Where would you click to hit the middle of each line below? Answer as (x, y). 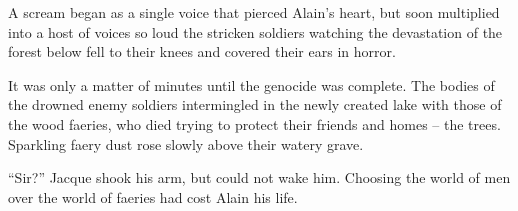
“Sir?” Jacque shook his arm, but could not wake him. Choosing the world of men (259, 177)
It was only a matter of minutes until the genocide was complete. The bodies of (251, 84)
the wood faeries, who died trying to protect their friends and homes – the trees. (254, 123)
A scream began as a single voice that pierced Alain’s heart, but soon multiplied (254, 12)
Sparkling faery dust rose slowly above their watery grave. (186, 143)
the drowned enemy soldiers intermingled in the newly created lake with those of (255, 104)
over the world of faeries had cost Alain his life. (153, 196)
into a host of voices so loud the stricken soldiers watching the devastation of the (255, 31)
